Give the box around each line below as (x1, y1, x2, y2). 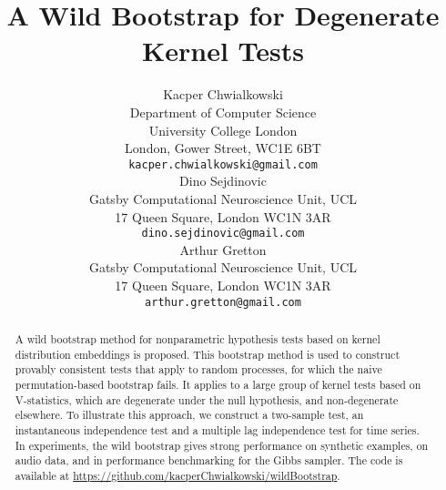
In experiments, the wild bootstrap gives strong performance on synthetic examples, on (15, 437, 429, 453)
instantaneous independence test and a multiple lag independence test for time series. (15, 422, 420, 437)
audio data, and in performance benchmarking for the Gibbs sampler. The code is (15, 453, 403, 468)
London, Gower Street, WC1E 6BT (125, 138, 321, 158)
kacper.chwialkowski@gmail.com (128, 158, 318, 171)
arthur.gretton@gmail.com (145, 295, 301, 309)
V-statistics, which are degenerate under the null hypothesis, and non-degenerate (15, 392, 399, 407)
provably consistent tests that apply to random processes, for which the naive (15, 362, 382, 377)
